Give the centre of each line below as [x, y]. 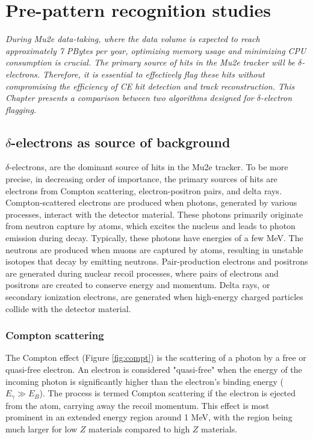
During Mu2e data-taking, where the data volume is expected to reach [133, 39]
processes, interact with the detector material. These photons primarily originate [154, 214]
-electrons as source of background [121, 142]
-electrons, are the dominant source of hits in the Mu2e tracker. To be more [149, 167]
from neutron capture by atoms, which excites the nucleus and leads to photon [150, 226]
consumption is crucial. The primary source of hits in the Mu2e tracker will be [150, 62]
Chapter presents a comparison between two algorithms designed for [130, 98]
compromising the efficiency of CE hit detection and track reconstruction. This [150, 86]
